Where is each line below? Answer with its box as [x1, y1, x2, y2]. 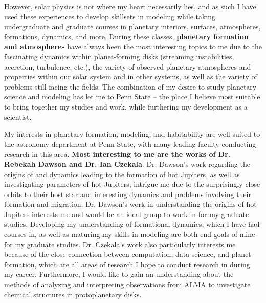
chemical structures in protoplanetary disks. [4, 289, 142, 299]
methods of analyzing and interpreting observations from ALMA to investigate [4, 279, 251, 290]
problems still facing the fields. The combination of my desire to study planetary [4, 81, 257, 92]
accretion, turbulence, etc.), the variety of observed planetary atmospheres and [4, 61, 251, 72]
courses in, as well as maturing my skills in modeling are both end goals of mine [4, 229, 255, 240]
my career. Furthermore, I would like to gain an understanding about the [4, 269, 234, 279]
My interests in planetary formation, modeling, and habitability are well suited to [4, 128, 260, 139]
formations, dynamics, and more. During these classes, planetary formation [4, 31, 249, 41]
